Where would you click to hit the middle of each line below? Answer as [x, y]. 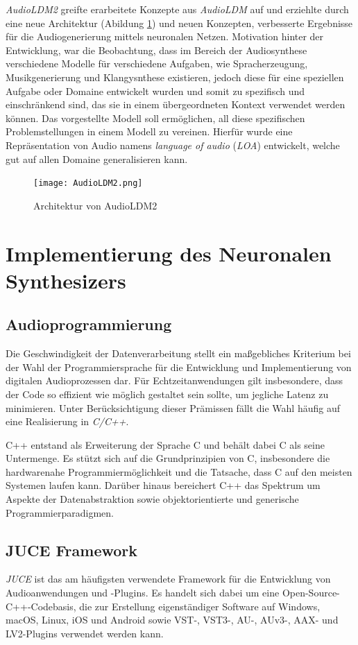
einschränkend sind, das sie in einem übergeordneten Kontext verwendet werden [176, 104]
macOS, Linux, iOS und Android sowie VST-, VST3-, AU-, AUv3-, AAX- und [172, 620]
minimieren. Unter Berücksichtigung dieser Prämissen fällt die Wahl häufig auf [173, 407]
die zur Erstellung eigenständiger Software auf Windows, [200, 606]
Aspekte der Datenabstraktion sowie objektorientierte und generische [152, 499]
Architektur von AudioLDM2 [95, 205]
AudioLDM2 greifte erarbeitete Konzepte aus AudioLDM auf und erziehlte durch [177, 9]
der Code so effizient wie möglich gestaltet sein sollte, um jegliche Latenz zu [167, 394]
